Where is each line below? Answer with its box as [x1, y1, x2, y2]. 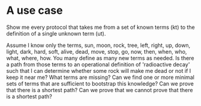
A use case [6, 4, 63, 17]
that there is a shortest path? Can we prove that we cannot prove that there [6, 86, 193, 93]
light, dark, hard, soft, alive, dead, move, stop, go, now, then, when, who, [6, 48, 187, 55]
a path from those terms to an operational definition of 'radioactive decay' [6, 61, 190, 68]
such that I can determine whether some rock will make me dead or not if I [6, 67, 191, 74]
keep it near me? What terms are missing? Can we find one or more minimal [6, 73, 195, 81]
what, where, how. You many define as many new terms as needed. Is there [6, 54, 194, 61]
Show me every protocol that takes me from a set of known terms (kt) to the [6, 23, 195, 31]
